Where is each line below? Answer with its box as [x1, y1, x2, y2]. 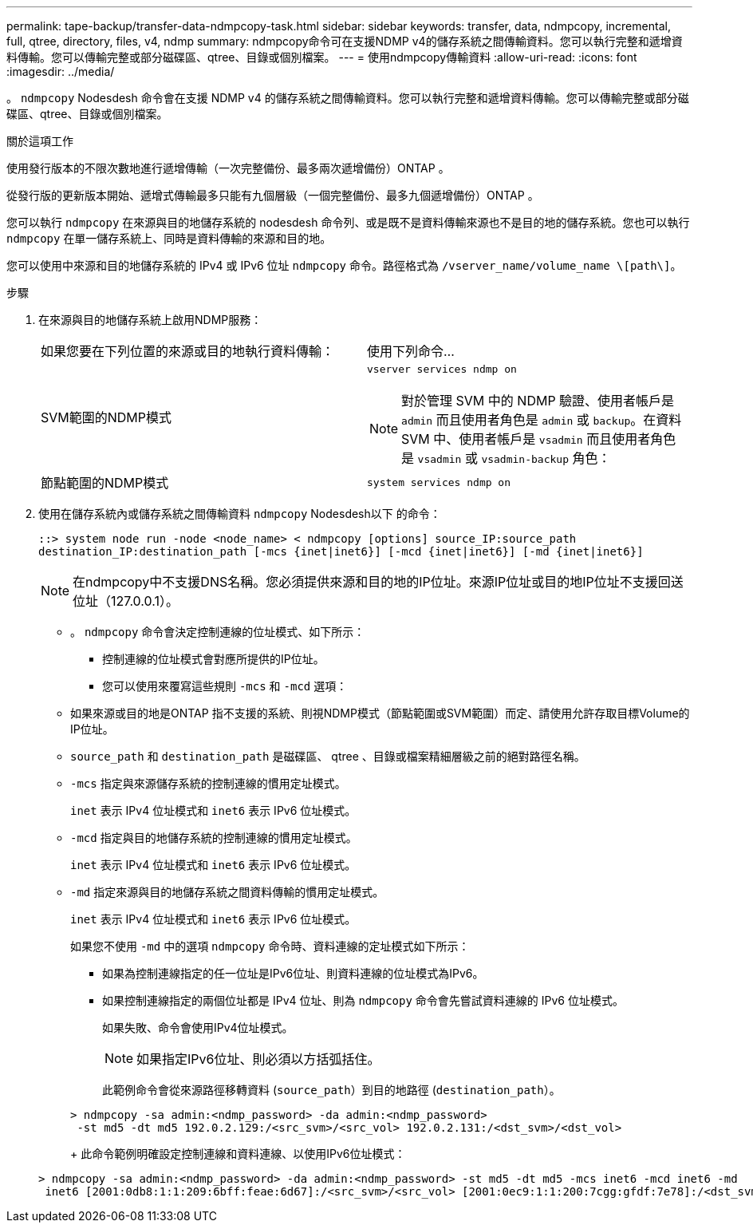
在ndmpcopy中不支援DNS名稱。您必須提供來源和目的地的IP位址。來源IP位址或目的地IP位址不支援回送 [73, 574, 684, 590]
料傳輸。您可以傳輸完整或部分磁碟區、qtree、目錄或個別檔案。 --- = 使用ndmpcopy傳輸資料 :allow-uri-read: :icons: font [6, 50, 637, 64]
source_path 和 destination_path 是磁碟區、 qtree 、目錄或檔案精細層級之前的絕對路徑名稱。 [70, 749, 585, 763]
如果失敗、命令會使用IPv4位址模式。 [102, 1021, 294, 1034]
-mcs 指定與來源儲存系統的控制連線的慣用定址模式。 [70, 777, 346, 790]
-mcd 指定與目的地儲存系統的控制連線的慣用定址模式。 [70, 831, 357, 844]
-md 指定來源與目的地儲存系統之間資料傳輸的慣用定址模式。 [70, 885, 384, 899]
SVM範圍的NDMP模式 [41, 409, 172, 425]
